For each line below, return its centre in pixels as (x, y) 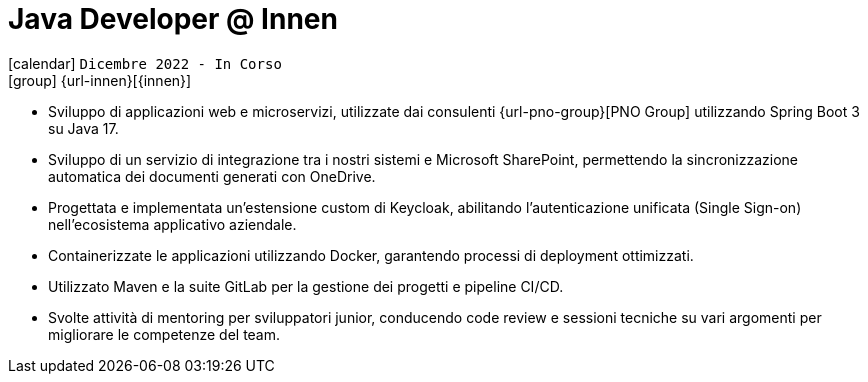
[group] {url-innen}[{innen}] (100, 80)
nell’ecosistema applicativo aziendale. (172, 224)
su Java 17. (83, 128)
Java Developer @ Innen (173, 19)
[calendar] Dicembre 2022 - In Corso (145, 63)
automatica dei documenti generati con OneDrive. (212, 176)
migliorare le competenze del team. (164, 334)
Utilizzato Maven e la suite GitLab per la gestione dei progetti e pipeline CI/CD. (306, 286)
